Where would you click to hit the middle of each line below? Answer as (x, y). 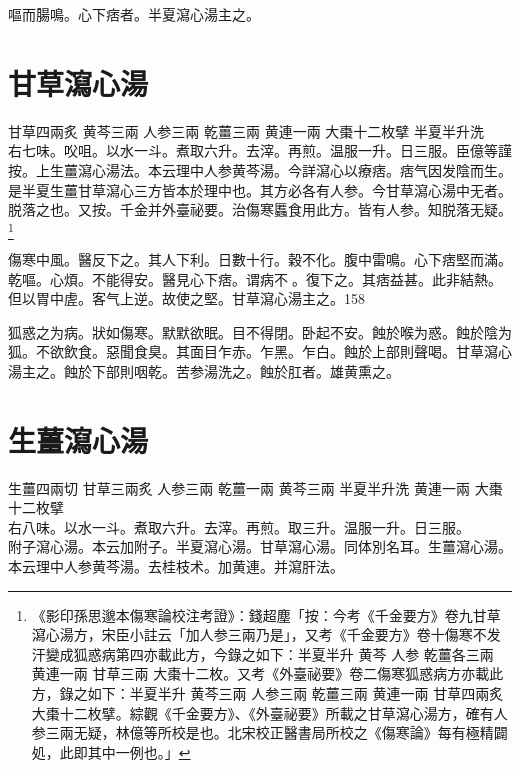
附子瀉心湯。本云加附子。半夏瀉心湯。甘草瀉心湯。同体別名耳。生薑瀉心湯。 (260, 546)
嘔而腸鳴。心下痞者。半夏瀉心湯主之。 (134, 14)
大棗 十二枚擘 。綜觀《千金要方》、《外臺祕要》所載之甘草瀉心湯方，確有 (262, 712)
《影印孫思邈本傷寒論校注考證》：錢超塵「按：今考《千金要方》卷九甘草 (266, 614)
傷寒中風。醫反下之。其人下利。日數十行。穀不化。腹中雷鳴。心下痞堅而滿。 (260, 259)
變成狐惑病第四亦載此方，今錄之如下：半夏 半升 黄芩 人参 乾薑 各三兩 (269, 653)
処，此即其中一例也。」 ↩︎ (111, 751)
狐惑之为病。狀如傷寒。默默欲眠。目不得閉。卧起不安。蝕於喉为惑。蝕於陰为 (260, 331)
